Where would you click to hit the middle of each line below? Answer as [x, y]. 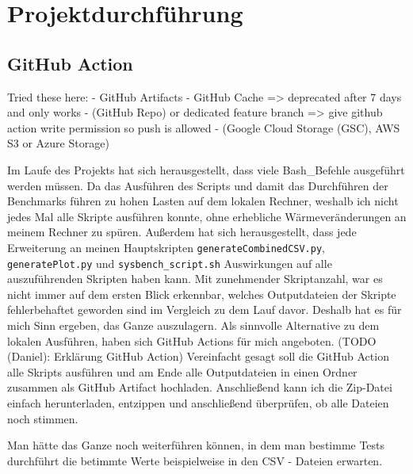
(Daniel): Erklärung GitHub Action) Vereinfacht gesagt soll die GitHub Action [198, 356]
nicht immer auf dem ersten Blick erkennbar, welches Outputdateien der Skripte [202, 294]
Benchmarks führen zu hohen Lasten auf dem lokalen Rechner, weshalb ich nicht [203, 201]
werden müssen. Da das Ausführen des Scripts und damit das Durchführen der [198, 185]
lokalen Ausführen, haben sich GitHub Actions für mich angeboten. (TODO [192, 340]
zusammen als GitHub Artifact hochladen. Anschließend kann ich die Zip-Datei [200, 387]
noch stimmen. [43, 418]
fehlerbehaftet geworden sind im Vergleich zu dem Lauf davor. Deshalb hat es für [205, 310]
